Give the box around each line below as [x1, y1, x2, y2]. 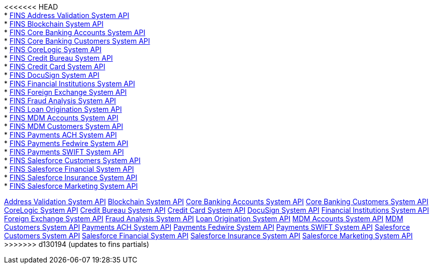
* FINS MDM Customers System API [4, 122, 123, 130]
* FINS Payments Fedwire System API [4, 139, 129, 148]
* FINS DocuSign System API [4, 71, 99, 79]
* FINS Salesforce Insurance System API [4, 173, 138, 182]
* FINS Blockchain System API [4, 20, 103, 28]
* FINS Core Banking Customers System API [4, 37, 150, 45]
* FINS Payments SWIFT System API [4, 148, 124, 156]
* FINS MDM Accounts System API [4, 113, 119, 122]
